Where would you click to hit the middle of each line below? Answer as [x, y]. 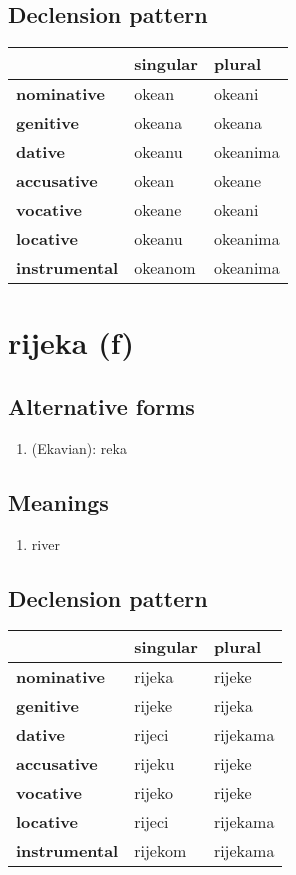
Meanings [58, 501]
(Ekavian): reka [79, 447]
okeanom [165, 268]
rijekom [160, 851]
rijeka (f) [71, 342]
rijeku [154, 764]
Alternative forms [101, 405]
